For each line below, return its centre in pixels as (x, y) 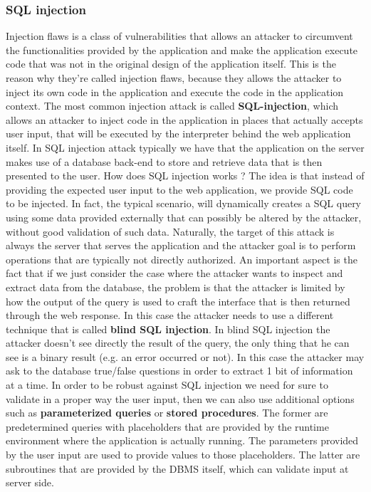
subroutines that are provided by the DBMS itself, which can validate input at (177, 468)
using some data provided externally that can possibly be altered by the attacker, (184, 217)
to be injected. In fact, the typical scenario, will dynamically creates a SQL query (184, 203)
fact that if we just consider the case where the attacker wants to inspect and (174, 273)
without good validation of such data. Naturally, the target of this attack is (170, 231)
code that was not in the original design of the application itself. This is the (171, 64)
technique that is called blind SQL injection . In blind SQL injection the (168, 329)
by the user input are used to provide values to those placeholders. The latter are (183, 455)
